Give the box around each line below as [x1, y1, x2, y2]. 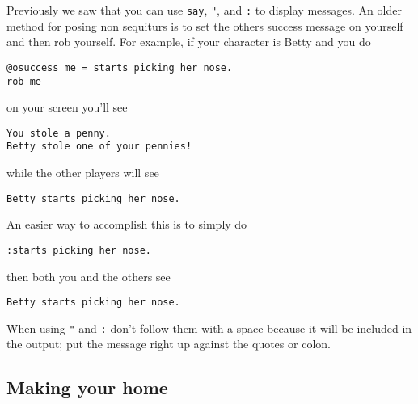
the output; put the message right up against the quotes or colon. [6, 335, 331, 352]
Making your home [6, 375, 168, 400]
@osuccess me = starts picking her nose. [6, 61, 233, 74]
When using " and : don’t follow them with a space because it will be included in [6, 319, 412, 336]
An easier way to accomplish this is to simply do [6, 216, 247, 233]
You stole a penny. [6, 127, 111, 139]
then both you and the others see [6, 267, 171, 284]
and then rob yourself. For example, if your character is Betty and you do [6, 33, 371, 50]
